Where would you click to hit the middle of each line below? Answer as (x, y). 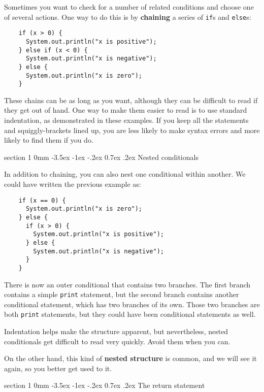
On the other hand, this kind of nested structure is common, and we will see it (130, 358)
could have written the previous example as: (73, 184)
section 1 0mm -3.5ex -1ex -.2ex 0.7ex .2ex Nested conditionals (101, 157)
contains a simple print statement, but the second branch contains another (122, 294)
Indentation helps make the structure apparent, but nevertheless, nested (116, 331)
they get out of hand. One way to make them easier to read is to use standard (126, 110)
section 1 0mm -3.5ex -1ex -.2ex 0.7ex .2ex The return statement (105, 385)
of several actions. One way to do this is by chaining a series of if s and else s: (128, 17)
